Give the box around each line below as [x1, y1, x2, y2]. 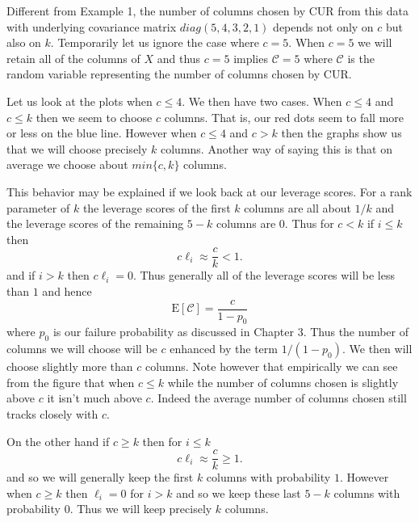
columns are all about [244, 199, 351, 216]
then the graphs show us [281, 124, 402, 141]
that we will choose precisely [6, 140, 148, 157]
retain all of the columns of [6, 49, 140, 66]
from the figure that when [6, 373, 135, 390]
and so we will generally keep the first [6, 469, 194, 486]
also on [6, 34, 41, 51]
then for [142, 432, 182, 449]
